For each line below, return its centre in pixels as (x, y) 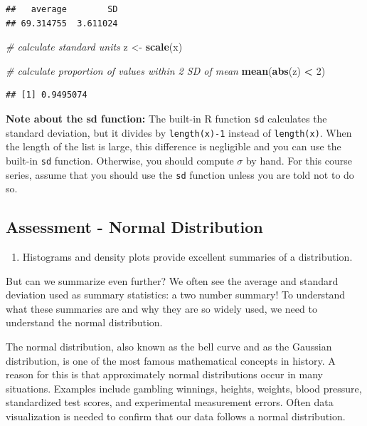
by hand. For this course (299, 160)
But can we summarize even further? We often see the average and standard (172, 280)
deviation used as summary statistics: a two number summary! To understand (176, 295)
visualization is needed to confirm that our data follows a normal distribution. (176, 416)
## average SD (62, 9)
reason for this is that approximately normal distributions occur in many (164, 374)
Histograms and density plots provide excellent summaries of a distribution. (187, 256)
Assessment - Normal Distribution (134, 227)
